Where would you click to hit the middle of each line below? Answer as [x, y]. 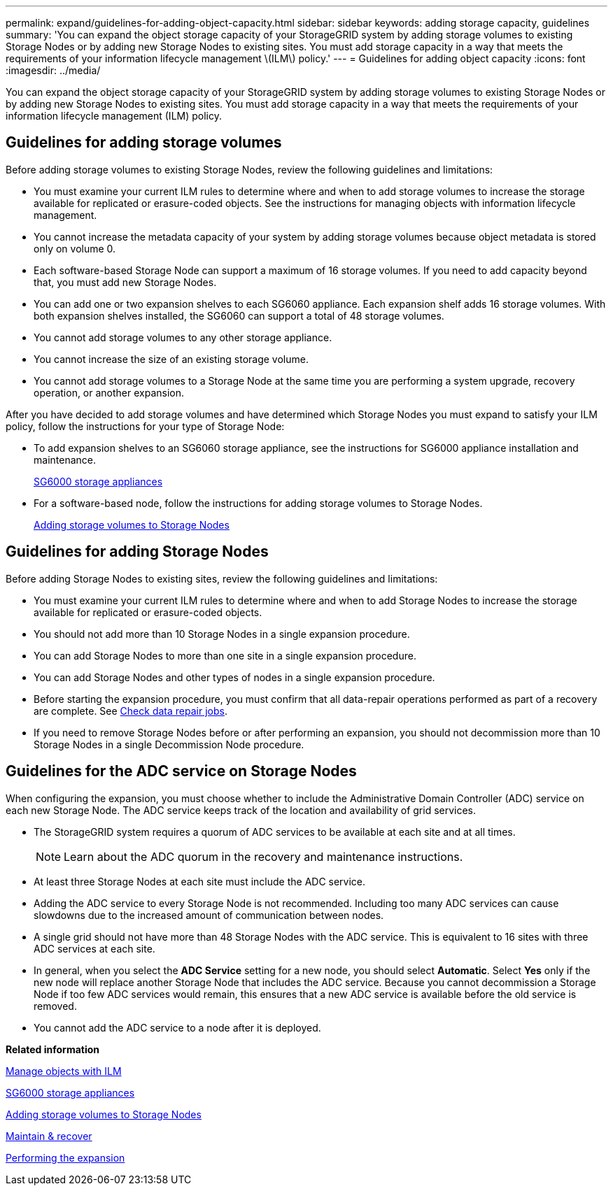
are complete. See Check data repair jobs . [131, 711]
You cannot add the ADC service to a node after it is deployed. [177, 1027]
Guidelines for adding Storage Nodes [137, 552]
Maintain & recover [49, 1136]
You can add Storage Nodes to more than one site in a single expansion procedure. [225, 655]
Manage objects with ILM [64, 1071]
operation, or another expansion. [109, 392]
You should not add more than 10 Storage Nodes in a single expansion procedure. [222, 634]
